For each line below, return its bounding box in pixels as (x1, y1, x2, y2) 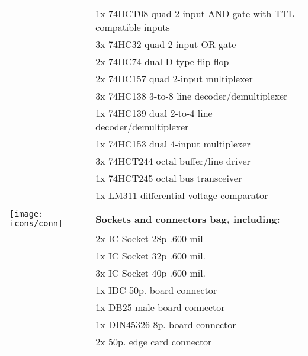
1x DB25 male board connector (95, 300, 225, 314)
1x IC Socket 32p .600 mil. (95, 249, 206, 262)
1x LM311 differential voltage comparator (95, 188, 268, 202)
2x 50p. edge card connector (95, 335, 212, 348)
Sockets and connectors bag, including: (95, 211, 280, 226)
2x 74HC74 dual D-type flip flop (95, 54, 229, 68)
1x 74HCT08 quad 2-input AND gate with (95, 7, 272, 20)
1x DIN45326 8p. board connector (95, 317, 236, 331)
